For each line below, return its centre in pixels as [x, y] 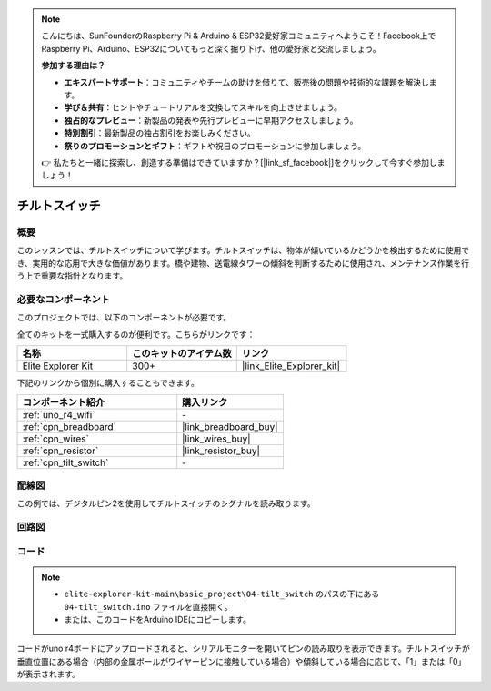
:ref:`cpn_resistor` [60, 451]
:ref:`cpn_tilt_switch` [65, 462]
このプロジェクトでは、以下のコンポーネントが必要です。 [124, 318]
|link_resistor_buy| [221, 451]
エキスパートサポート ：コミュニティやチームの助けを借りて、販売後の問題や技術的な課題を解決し [246, 82]
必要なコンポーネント [64, 299]
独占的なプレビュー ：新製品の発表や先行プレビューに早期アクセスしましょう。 [211, 120]
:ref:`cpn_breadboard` [70, 426]
